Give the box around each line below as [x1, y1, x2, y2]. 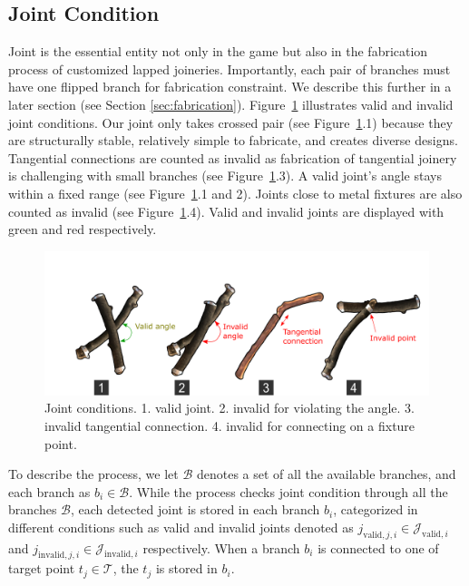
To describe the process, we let [8, 464, 179, 483]
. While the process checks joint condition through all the [129, 482, 448, 501]
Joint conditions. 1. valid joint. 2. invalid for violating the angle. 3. [44, 398, 415, 417]
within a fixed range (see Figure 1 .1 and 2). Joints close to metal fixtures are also [8, 183, 463, 202]
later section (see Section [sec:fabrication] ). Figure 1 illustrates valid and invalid [8, 94, 454, 113]
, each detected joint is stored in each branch [70, 500, 320, 519]
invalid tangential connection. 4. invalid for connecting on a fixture [44, 415, 415, 435]
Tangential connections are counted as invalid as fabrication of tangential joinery [8, 148, 457, 167]
